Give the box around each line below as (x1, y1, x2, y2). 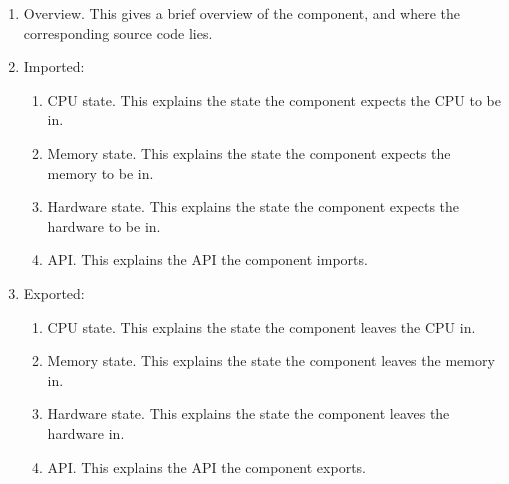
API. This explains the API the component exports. (47, 456, 366, 477)
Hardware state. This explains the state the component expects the (47, 196, 460, 217)
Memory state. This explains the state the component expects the (47, 142, 451, 163)
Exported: (23, 282, 85, 303)
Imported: (23, 56, 85, 77)
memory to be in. (47, 162, 154, 183)
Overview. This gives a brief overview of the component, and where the (23, 3, 461, 23)
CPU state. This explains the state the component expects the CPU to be (47, 89, 501, 110)
